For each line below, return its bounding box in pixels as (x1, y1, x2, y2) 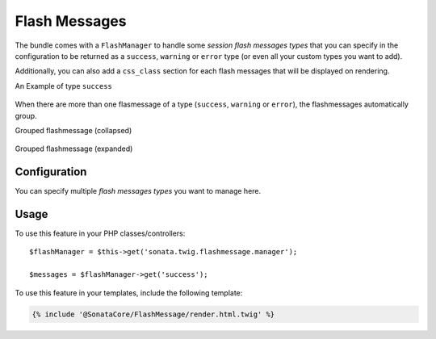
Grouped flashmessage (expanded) (15, 144, 133, 153)
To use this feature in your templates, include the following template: (15, 287, 243, 298)
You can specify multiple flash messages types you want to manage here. (15, 186, 262, 196)
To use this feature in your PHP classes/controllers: (15, 228, 186, 238)
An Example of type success (15, 81, 113, 90)
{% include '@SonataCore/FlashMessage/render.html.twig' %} (31, 309, 275, 319)
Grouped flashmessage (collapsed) (15, 125, 132, 135)
